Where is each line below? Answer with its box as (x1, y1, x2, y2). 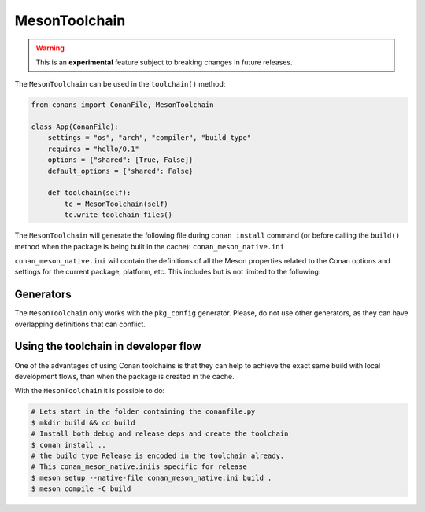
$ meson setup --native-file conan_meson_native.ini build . (31, 473, 272, 482)
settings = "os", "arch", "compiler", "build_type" (47, 134, 252, 142)
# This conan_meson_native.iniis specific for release (31, 462, 247, 471)
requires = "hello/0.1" (47, 144, 139, 153)
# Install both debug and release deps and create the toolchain (31, 429, 289, 438)
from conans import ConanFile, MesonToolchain (31, 101, 214, 109)
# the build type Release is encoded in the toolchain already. (31, 451, 285, 460)
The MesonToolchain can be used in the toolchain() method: (14, 79, 226, 89)
